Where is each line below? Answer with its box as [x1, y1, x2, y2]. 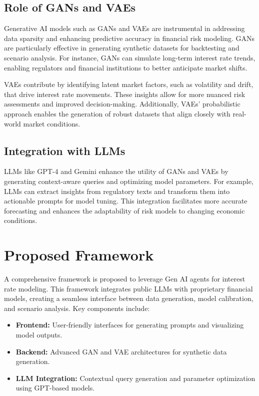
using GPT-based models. [15, 382, 95, 393]
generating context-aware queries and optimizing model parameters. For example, [4, 175, 253, 186]
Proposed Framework [4, 244, 154, 265]
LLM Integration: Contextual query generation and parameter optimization [15, 372, 255, 383]
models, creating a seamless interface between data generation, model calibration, [4, 293, 253, 303]
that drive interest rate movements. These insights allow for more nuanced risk [4, 88, 245, 99]
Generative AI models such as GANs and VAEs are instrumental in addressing [4, 23, 245, 33]
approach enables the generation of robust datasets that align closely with [4, 108, 230, 118]
